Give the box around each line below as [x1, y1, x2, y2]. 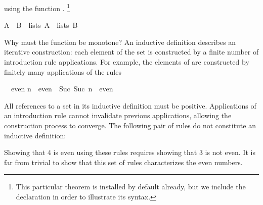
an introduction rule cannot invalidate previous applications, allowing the [4, 110, 232, 121]
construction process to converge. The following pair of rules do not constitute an [4, 120, 256, 130]
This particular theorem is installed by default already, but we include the [16, 181, 246, 192]
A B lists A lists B [4, 20, 78, 30]
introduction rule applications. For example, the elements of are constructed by [4, 57, 249, 67]
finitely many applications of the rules [4, 66, 121, 77]
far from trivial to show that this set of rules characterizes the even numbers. [4, 157, 243, 167]
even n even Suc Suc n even [11, 83, 113, 94]
